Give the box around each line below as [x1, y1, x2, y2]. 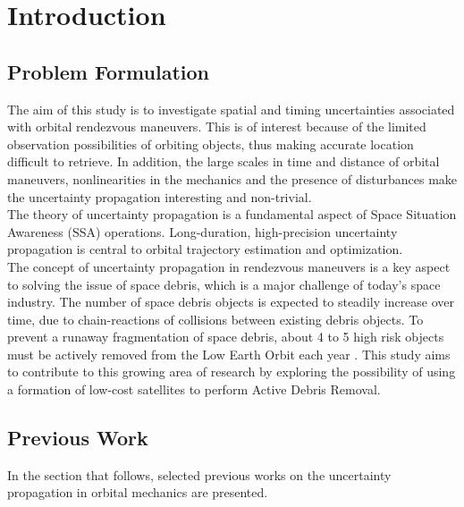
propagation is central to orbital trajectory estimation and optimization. [7, 240, 403, 258]
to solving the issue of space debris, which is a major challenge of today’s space [7, 275, 441, 293]
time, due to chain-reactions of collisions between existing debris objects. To [7, 309, 424, 328]
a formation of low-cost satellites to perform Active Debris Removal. [7, 380, 381, 399]
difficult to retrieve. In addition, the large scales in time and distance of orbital [7, 152, 440, 171]
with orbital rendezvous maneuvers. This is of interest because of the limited [7, 117, 426, 136]
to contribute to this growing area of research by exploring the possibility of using [7, 362, 456, 381]
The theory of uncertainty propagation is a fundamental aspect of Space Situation [7, 205, 457, 224]
